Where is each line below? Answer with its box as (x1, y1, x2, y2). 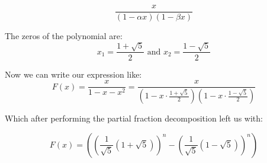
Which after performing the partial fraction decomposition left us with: (5, 112, 263, 124)
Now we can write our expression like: (5, 68, 142, 80)
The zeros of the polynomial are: (5, 30, 123, 42)
